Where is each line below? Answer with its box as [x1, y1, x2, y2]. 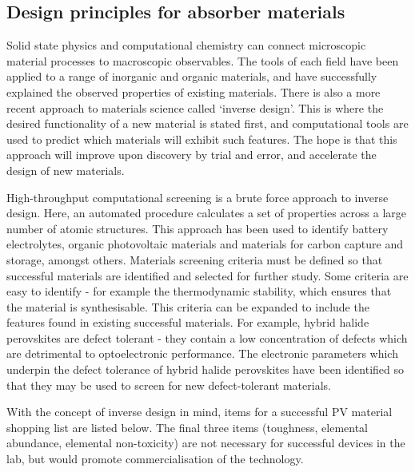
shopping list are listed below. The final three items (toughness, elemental [6, 418, 369, 435]
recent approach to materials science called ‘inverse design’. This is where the [6, 99, 384, 116]
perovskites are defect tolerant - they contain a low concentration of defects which [6, 329, 408, 346]
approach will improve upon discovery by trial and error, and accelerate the [6, 146, 377, 163]
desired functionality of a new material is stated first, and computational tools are [6, 115, 409, 132]
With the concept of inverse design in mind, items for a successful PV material [6, 403, 393, 420]
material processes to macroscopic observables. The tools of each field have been [6, 52, 399, 69]
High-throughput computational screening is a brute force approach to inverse [6, 188, 389, 205]
